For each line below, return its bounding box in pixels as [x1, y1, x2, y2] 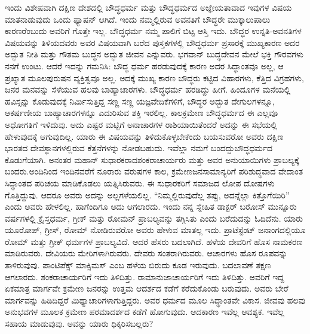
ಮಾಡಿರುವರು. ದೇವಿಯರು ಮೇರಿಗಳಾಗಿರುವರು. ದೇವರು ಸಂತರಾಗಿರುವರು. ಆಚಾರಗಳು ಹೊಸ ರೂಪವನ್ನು [5, 247, 288, 259]
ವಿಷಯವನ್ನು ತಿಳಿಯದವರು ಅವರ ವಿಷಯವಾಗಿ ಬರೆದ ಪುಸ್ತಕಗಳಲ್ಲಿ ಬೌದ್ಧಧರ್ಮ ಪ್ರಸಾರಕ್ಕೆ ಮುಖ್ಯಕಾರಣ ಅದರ [5, 36, 300, 48]
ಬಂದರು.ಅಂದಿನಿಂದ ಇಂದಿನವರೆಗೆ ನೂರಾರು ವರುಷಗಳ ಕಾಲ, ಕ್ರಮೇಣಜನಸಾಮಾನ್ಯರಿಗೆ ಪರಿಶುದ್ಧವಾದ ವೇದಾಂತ [5, 165, 303, 177]
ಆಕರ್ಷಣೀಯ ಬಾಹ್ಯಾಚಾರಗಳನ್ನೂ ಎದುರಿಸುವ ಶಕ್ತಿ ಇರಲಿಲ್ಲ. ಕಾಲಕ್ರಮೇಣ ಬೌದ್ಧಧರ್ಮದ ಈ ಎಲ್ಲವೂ [5, 106, 278, 119]
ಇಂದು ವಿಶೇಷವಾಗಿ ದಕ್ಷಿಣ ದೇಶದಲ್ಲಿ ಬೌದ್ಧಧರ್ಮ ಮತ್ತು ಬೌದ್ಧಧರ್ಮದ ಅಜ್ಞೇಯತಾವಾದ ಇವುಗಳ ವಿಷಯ [5, 1, 292, 13]
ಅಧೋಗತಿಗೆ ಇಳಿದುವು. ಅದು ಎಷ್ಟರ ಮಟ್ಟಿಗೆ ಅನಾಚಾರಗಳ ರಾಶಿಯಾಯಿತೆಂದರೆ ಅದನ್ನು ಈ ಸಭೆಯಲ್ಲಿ [5, 118, 278, 130]
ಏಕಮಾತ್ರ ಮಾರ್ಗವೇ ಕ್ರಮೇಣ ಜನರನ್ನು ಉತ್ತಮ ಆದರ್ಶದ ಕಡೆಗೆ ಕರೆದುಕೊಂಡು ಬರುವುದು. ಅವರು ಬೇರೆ [5, 282, 288, 295]
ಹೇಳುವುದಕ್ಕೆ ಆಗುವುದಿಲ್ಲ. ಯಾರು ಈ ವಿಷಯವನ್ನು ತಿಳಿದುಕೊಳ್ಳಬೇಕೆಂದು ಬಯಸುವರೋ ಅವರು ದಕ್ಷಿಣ [5, 130, 284, 142]
